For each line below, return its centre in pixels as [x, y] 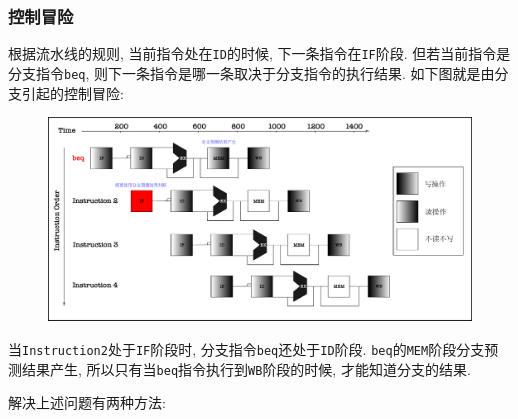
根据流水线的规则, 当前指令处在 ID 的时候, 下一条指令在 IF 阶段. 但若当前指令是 [259, 53]
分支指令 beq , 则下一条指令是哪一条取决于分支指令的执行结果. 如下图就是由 [251, 72]
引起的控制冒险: [72, 92]
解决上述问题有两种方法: [87, 402]
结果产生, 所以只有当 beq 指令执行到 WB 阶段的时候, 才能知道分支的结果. [246, 368]
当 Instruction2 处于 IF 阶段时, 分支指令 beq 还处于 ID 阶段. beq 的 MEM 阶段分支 [246, 348]
